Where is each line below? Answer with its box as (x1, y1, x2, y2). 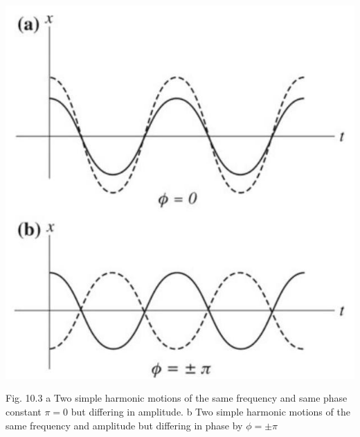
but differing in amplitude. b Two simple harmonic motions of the (71, 404, 350, 418)
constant (6, 404, 42, 418)
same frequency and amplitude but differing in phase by (6, 418, 243, 432)
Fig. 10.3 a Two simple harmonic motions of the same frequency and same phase (6, 391, 348, 405)
